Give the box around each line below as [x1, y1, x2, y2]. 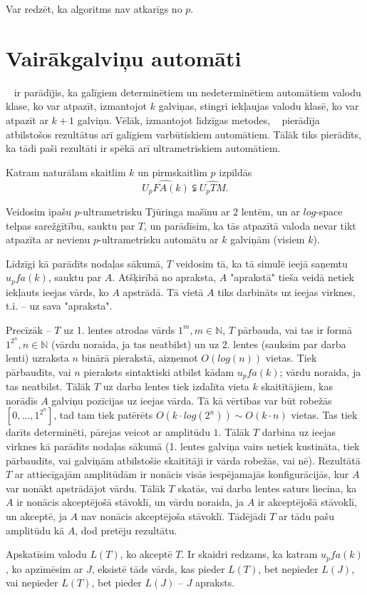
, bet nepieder [258, 561, 319, 576]
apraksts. [195, 575, 235, 590]
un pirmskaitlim [138, 164, 207, 179]
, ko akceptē [120, 546, 172, 561]
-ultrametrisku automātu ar [98, 232, 219, 247]
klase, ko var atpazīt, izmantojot [6, 98, 148, 113]
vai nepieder [6, 575, 58, 590]
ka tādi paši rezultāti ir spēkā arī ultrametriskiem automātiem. [6, 141, 281, 156]
